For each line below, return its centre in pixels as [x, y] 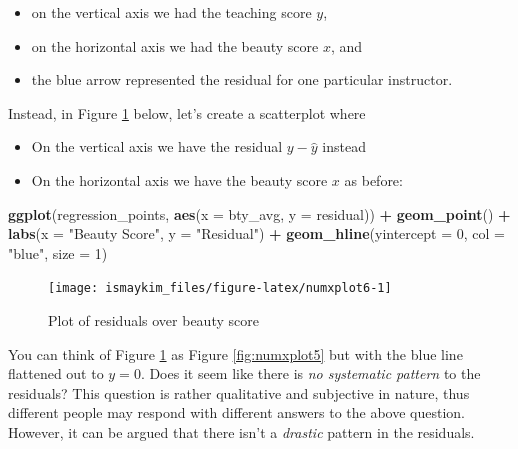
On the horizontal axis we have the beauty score [179, 179]
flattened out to [56, 373]
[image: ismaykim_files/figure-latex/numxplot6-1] [220, 288]
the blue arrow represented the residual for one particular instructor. [242, 79]
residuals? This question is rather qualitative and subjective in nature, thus [239, 392]
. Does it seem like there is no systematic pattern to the [310, 373]
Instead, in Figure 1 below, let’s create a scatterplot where [187, 112]
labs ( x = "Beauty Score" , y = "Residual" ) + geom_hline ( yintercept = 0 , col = [256, 233]
